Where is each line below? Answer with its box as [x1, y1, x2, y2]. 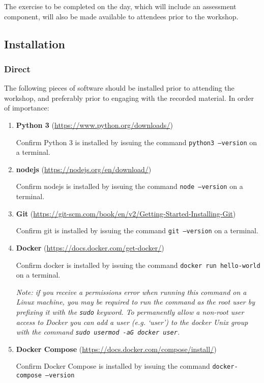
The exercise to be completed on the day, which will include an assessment [4, 1, 237, 11]
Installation [4, 36, 65, 51]
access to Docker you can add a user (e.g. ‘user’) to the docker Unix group [16, 316, 248, 327]
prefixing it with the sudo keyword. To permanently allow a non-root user [16, 306, 244, 317]
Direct [4, 62, 31, 75]
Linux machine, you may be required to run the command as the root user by [16, 296, 255, 307]
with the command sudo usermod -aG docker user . [16, 326, 180, 337]
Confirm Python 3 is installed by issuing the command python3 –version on [16, 136, 257, 147]
